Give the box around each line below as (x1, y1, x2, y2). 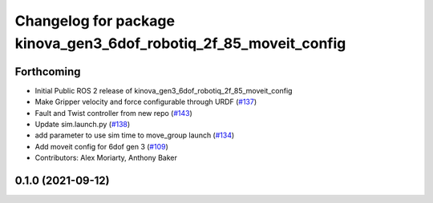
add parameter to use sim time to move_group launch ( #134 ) (34, 130, 235, 140)
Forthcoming (14, 65, 81, 78)
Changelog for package (14, 12, 176, 30)
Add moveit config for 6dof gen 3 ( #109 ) (34, 141, 168, 151)
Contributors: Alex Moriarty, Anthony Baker (34, 153, 178, 163)
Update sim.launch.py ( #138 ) (34, 120, 131, 129)
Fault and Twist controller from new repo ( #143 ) (34, 108, 192, 117)
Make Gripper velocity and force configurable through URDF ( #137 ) (34, 97, 257, 107)
